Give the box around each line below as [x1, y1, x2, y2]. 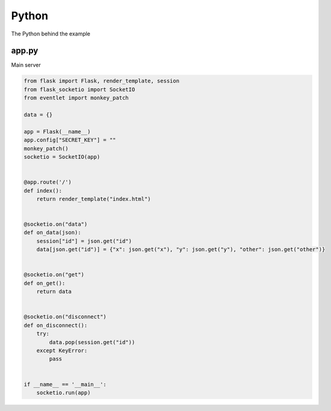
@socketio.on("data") [23, 221, 88, 228]
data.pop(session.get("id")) [49, 339, 135, 345]
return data [36, 288, 72, 295]
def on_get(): [23, 280, 66, 286]
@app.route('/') [23, 179, 72, 186]
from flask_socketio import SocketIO [23, 86, 135, 93]
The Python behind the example [11, 30, 90, 37]
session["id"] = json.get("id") [36, 238, 132, 244]
